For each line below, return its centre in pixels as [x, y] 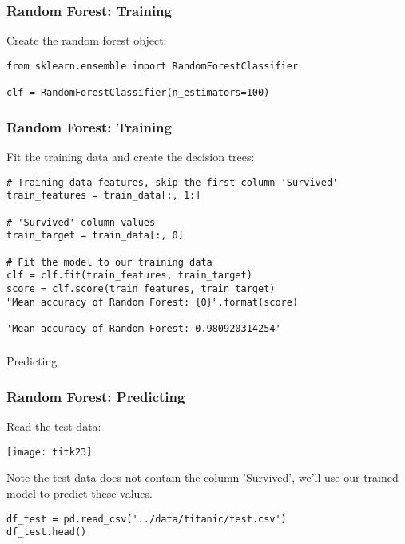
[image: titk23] [50, 452]
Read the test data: [54, 426]
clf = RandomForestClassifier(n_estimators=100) [138, 93]
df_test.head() [47, 532]
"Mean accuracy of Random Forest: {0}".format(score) [153, 302]
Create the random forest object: [87, 40]
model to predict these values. [79, 493]
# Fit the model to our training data [109, 262]
